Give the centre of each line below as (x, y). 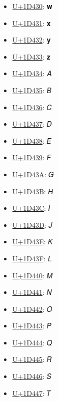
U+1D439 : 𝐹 (31, 157)
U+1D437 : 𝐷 (32, 124)
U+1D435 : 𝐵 (32, 90)
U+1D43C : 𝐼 (31, 208)
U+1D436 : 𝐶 (32, 107)
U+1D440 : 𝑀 (32, 275)
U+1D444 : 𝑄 (32, 342)
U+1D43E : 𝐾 (32, 242)
